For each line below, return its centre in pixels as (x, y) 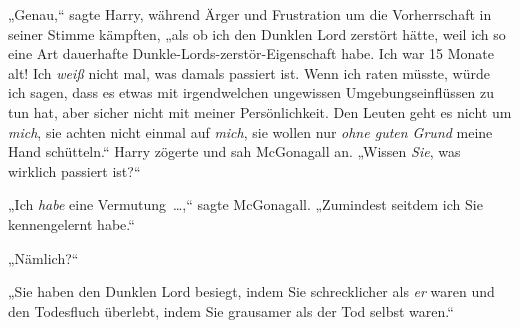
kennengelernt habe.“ (71, 223)
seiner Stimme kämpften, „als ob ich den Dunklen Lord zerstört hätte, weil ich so (257, 33)
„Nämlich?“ (43, 257)
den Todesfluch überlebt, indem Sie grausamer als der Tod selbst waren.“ (231, 310)
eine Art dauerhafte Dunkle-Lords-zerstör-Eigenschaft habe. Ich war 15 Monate (251, 53)
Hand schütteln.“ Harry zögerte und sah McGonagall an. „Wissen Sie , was (234, 151)
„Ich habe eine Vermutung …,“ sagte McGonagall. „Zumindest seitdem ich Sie (245, 204)
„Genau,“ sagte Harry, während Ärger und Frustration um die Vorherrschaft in (250, 14)
